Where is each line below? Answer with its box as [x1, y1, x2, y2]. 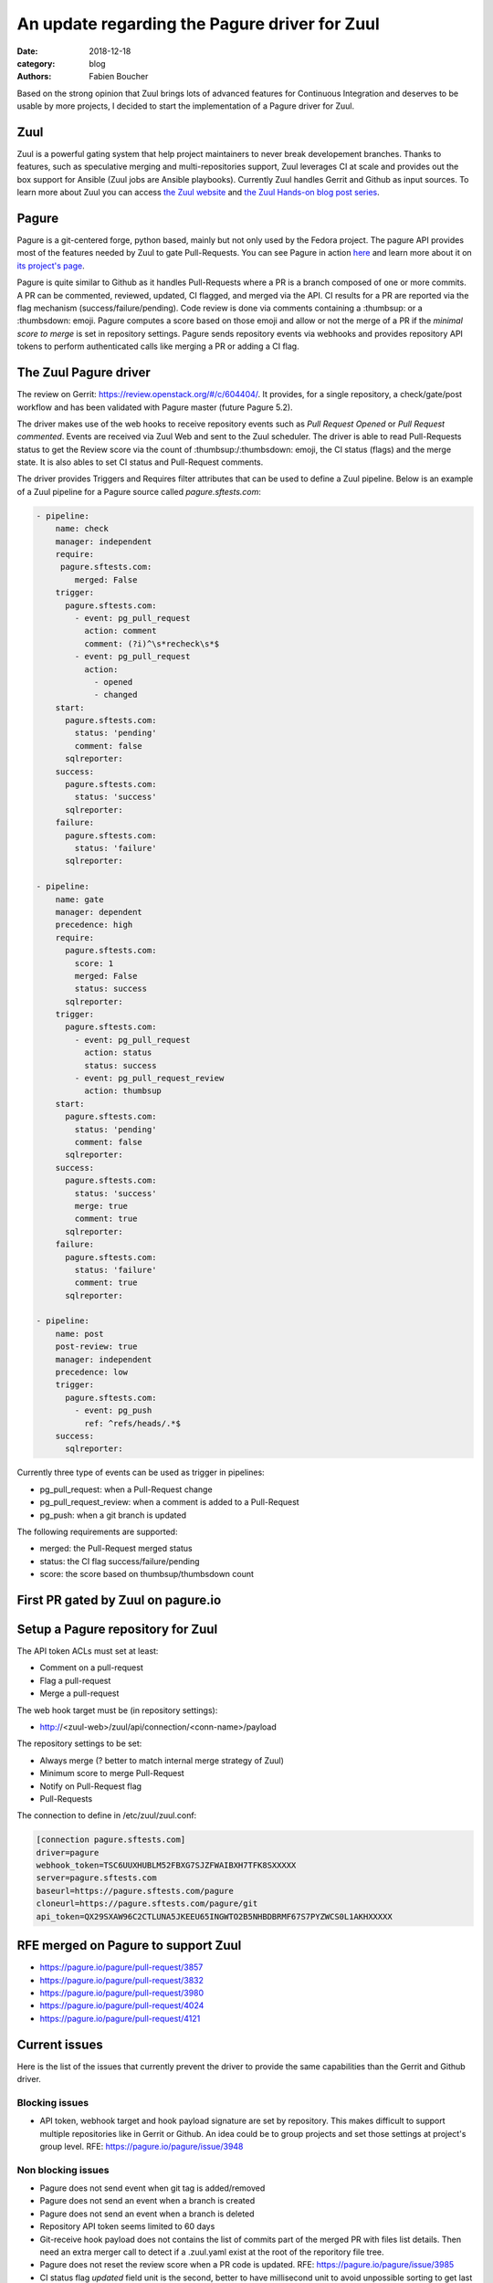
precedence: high [55, 920, 133, 931]
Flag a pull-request [39, 1675, 111, 1686]
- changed [93, 689, 138, 700]
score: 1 [74, 958, 114, 968]
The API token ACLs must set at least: [16, 1646, 159, 1657]
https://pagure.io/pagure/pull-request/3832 [39, 1974, 205, 1985]
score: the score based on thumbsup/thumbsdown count [39, 1569, 255, 1580]
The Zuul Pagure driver [16, 365, 151, 381]
